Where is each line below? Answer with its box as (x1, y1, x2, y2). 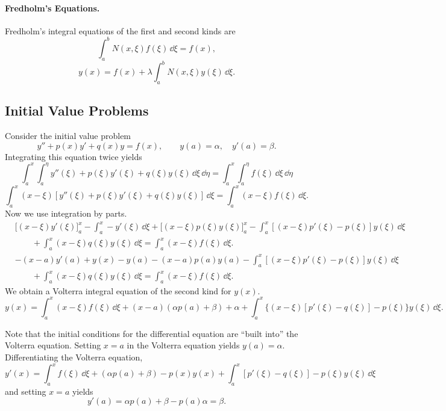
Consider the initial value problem (5, 129, 131, 142)
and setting (5, 385, 46, 397)
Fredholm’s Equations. (5, 1, 100, 14)
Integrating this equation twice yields (5, 150, 142, 162)
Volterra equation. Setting (5, 339, 101, 351)
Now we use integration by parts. (5, 206, 127, 219)
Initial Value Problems (5, 101, 149, 120)
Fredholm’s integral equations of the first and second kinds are (5, 24, 236, 37)
